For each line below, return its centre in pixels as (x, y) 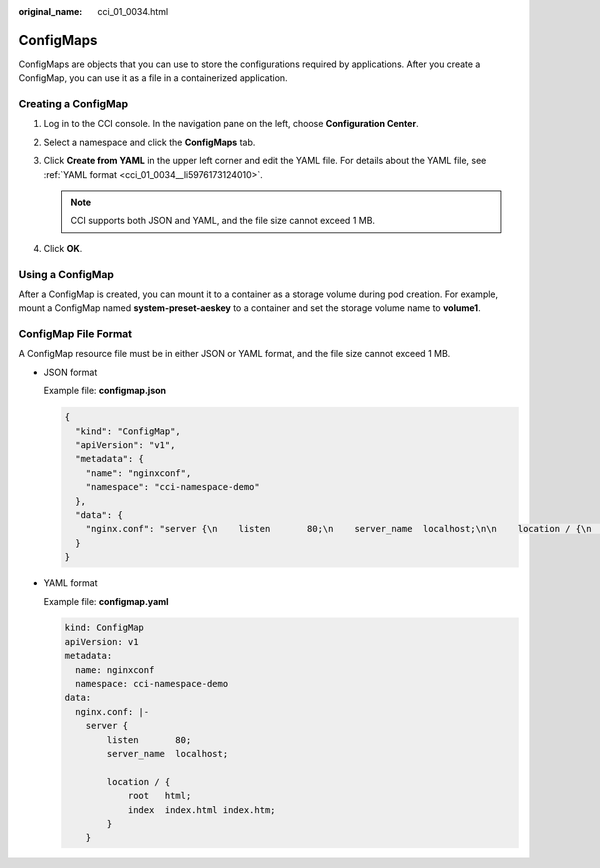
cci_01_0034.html (133, 11)
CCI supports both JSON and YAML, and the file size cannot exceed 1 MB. (222, 221)
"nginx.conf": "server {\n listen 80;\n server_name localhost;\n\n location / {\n (338, 529)
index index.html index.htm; (201, 809)
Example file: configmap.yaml (106, 601)
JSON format (70, 372)
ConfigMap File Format (75, 334)
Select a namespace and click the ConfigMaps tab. (149, 142)
